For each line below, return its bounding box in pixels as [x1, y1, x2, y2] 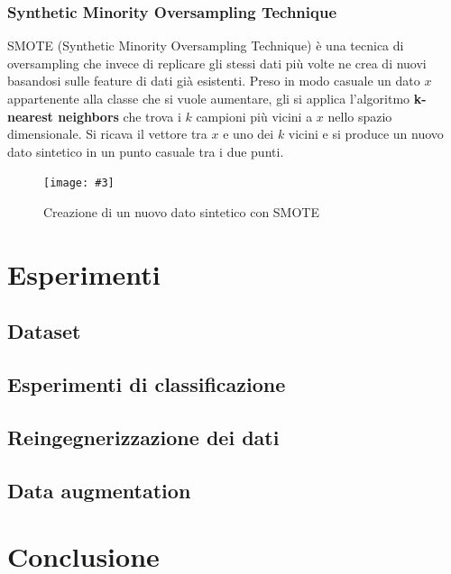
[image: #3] [43, 177, 115, 190]
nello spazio [327, 106, 392, 125]
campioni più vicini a [196, 106, 313, 125]
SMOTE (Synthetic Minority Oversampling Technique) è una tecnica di [7, 36, 404, 55]
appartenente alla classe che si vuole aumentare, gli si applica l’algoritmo [7, 89, 410, 107]
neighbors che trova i [58, 106, 181, 125]
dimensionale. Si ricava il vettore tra [7, 124, 207, 143]
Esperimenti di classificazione [7, 370, 286, 398]
